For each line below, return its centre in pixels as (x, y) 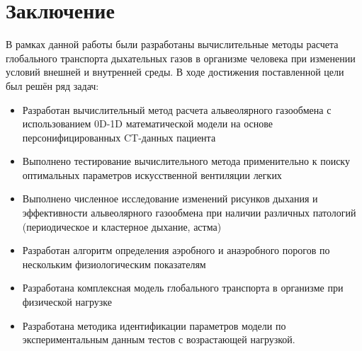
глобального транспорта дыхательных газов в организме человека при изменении (181, 58)
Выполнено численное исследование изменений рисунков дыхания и (170, 198)
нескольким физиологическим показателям (114, 264)
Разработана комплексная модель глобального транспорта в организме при (183, 288)
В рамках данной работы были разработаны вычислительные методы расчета (172, 44)
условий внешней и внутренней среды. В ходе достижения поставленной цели (175, 72)
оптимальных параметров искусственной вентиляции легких (152, 174)
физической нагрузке (67, 302)
